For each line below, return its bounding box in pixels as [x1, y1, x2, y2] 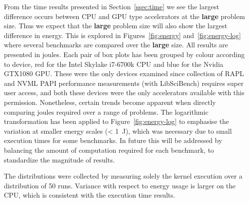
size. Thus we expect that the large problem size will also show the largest [4, 20, 228, 31]
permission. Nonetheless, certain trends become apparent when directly [4, 97, 216, 107]
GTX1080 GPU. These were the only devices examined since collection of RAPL [4, 68, 244, 79]
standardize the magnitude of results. [4, 154, 115, 164]
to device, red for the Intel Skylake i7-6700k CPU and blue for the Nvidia [4, 59, 224, 69]
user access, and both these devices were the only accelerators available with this [4, 87, 245, 98]
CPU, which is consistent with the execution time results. [4, 190, 176, 200]
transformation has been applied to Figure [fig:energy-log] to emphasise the [4, 116, 229, 126]
